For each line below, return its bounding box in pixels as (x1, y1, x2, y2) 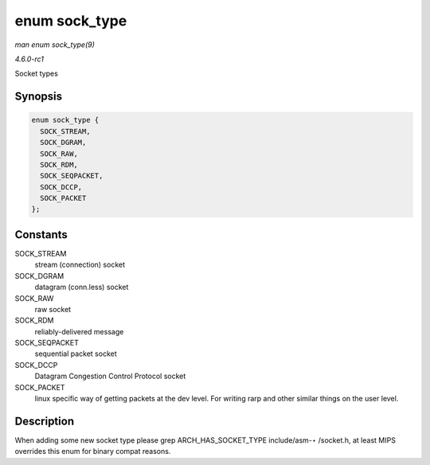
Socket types (14, 68, 59, 79)
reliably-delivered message (34, 326, 124, 336)
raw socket (34, 304, 72, 314)
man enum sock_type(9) (14, 40, 96, 49)
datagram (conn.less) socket (34, 283, 129, 292)
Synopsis (14, 90, 63, 104)
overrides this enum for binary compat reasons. (14, 447, 171, 456)
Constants (14, 228, 68, 241)
